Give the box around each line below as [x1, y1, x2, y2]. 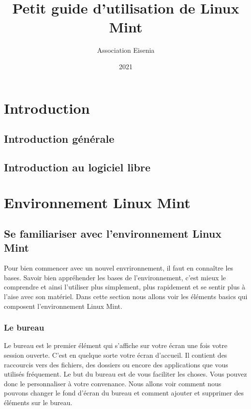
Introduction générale [4, 131, 115, 146]
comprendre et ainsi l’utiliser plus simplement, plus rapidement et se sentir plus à [4, 282, 245, 292]
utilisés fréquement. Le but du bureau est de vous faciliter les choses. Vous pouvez [4, 369, 247, 379]
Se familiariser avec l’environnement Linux [4, 226, 221, 241]
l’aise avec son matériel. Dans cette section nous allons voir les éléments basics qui [4, 291, 248, 301]
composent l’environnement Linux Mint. [4, 301, 122, 311]
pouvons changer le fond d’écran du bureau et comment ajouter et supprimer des [4, 388, 244, 398]
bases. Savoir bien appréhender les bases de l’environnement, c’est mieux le [4, 272, 226, 282]
